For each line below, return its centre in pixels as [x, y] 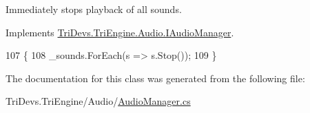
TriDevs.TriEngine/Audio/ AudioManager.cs [98, 101]
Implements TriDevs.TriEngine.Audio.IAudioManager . [120, 32]
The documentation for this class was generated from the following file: [155, 78]
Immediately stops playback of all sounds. [94, 9]
